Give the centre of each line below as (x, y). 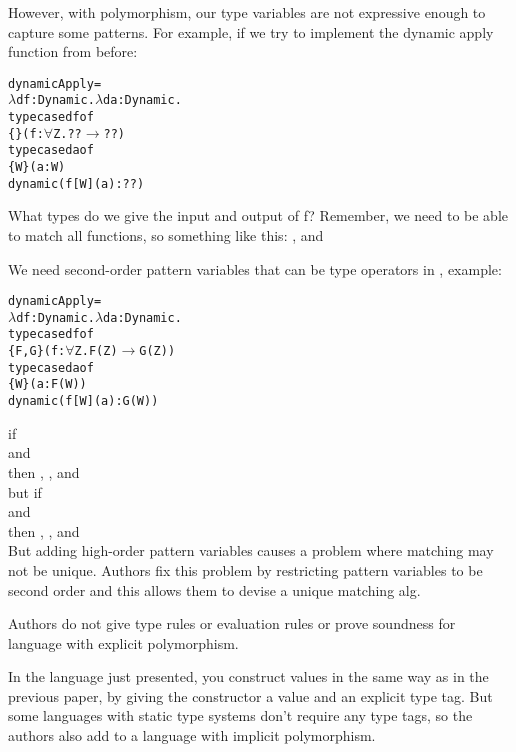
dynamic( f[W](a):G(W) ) (83, 401)
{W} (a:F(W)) (47, 384)
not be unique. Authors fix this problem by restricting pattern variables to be (245, 569)
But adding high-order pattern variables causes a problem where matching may (251, 550)
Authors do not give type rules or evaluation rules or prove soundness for (232, 623)
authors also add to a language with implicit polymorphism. (192, 735)
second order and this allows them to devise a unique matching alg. (214, 589)
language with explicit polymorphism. (123, 642)
